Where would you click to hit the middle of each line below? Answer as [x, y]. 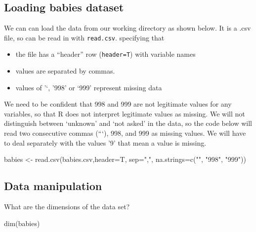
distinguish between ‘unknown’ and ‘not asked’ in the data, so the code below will [128, 123]
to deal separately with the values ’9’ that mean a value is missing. [105, 142]
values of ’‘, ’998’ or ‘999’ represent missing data [89, 87]
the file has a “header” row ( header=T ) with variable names [106, 54]
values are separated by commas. [65, 71]
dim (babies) [22, 223]
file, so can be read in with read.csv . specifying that [84, 37]
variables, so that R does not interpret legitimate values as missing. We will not [125, 113]
